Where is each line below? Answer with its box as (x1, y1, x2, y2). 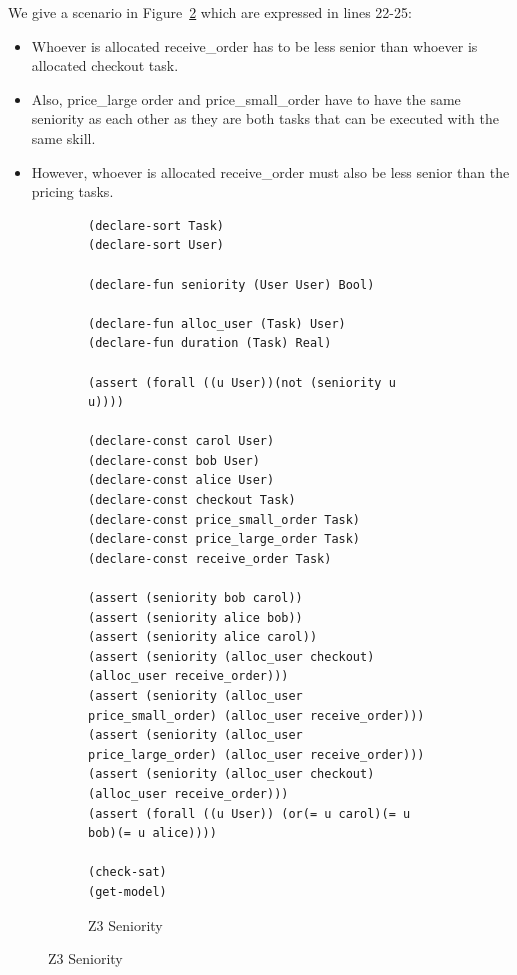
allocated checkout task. (31, 55, 179, 76)
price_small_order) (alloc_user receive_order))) (88, 708, 425, 723)
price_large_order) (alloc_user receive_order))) (88, 747, 425, 762)
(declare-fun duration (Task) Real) (88, 336, 332, 351)
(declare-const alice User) (88, 473, 275, 488)
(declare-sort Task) (88, 218, 225, 233)
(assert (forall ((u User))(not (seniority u (88, 375, 396, 390)
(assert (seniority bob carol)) (88, 591, 303, 606)
